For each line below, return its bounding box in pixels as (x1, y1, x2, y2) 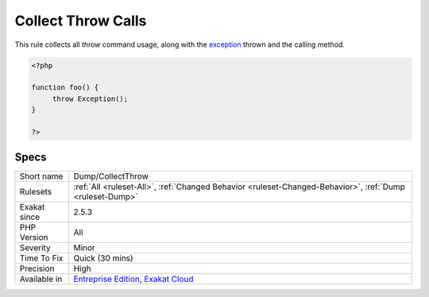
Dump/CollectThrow (73, 171, 149, 182)
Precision (19, 263, 55, 274)
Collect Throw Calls (14, 12, 147, 29)
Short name (19, 171, 64, 182)
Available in (19, 274, 63, 285)
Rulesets (19, 187, 52, 198)
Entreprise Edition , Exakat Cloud (73, 274, 194, 285)
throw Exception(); (52, 94, 129, 103)
